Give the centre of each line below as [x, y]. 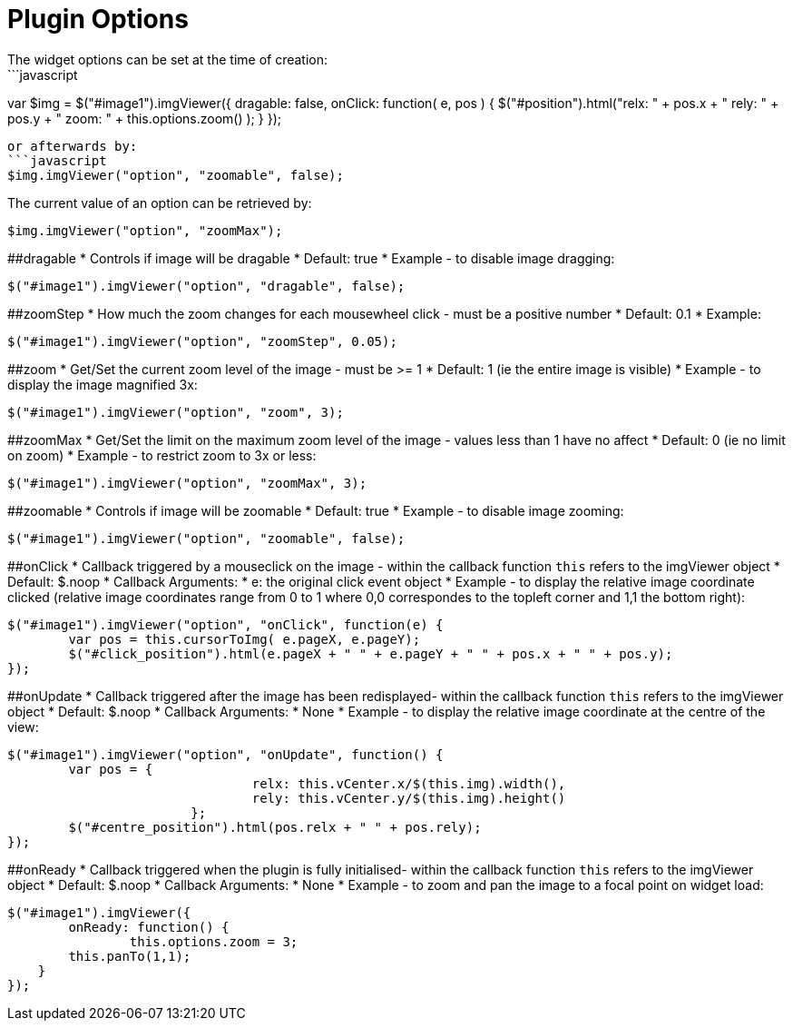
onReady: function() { [149, 927]
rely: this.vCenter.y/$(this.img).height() [409, 798]
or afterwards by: [73, 146]
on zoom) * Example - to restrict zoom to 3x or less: [162, 455]
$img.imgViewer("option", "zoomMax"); [145, 230]
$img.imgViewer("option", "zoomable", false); [176, 175]
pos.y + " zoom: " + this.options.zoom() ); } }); [144, 118]
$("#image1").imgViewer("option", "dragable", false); [206, 286]
